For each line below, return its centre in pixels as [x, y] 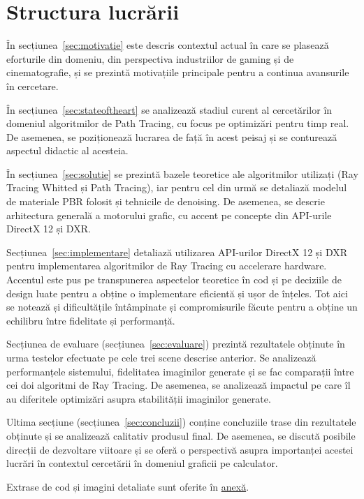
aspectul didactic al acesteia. [67, 150]
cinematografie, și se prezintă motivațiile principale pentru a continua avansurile [178, 72]
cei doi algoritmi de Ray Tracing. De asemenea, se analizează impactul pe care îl [179, 385]
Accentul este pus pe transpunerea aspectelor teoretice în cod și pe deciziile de [174, 280]
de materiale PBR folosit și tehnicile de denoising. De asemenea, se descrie [166, 201]
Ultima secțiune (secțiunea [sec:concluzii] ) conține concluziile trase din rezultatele [181, 422]
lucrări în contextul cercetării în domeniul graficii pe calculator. [142, 463]
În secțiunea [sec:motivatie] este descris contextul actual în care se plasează [168, 45]
